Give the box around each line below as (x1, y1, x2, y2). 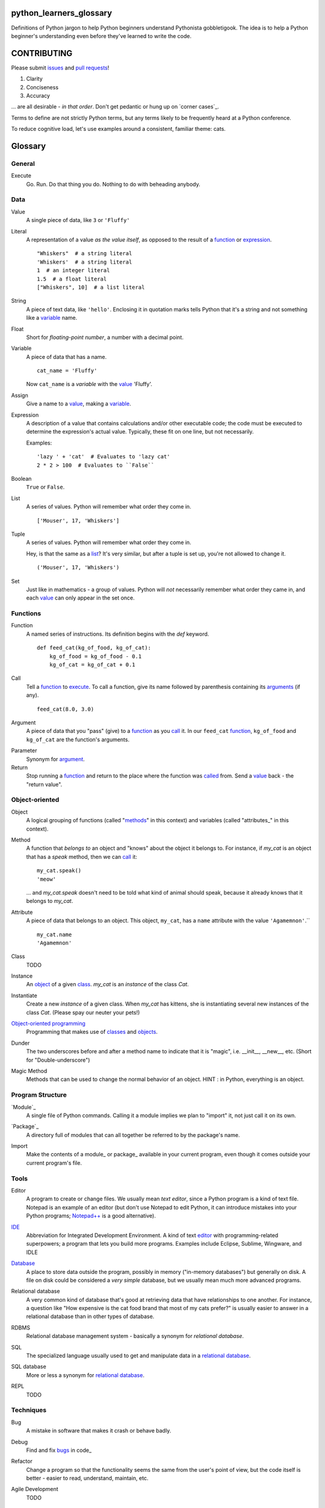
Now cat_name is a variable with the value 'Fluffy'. (26, 381, 153, 388)
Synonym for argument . (26, 755, 85, 762)
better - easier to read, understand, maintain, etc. (26, 1475, 149, 1482)
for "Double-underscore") (26, 1056, 90, 1063)
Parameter (11, 747, 37, 754)
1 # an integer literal (37, 267, 110, 274)
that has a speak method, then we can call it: (26, 853, 138, 860)
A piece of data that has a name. (26, 353, 107, 360)
